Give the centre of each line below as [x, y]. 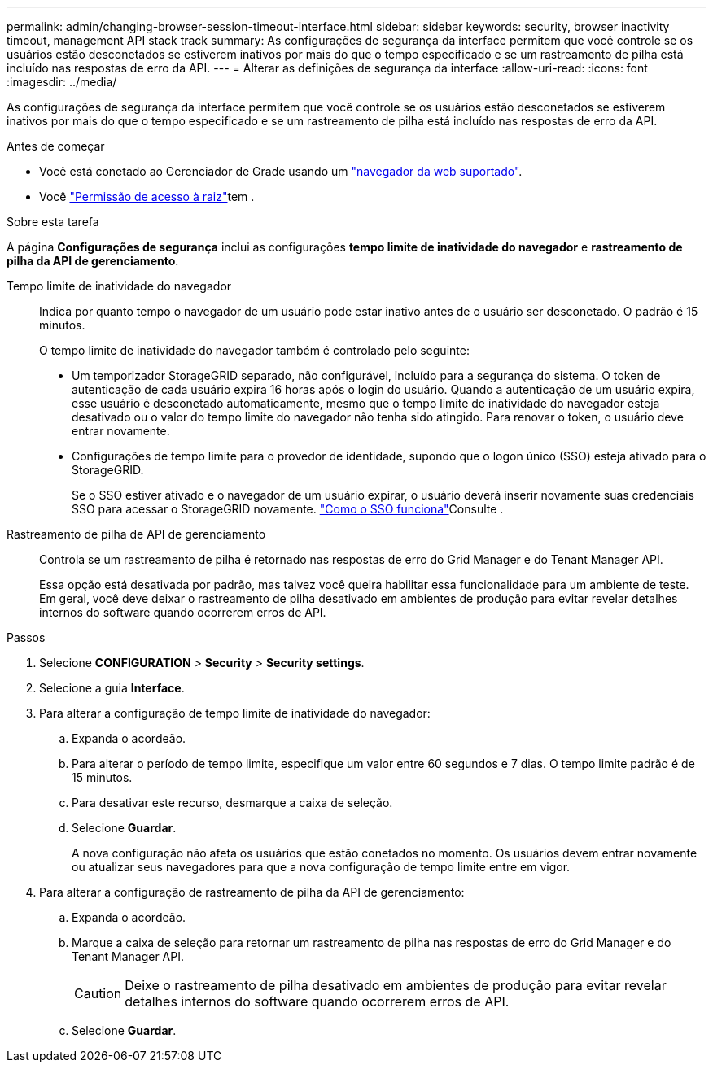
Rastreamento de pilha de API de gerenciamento [136, 534]
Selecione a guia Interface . [112, 688]
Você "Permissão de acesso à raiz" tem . [147, 196]
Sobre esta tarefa [53, 222]
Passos [26, 637]
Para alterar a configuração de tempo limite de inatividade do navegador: [235, 713]
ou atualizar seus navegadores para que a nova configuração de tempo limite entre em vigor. [321, 867]
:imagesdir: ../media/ [62, 82]
